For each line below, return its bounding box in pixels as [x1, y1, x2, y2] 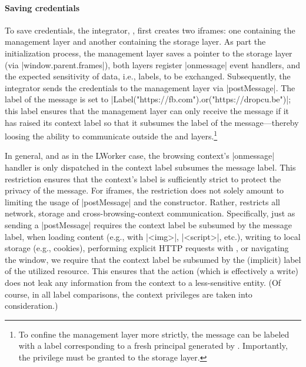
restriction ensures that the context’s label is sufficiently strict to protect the [5, 172, 281, 185]
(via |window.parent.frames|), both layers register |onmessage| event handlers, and [5, 58, 300, 71]
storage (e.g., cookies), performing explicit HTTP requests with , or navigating [5, 242, 289, 254]
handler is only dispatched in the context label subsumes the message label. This [5, 161, 296, 173]
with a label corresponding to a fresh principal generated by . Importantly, [18, 339, 288, 352]
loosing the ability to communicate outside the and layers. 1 [5, 128, 218, 142]
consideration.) [5, 299, 58, 312]
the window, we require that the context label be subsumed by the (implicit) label [5, 253, 301, 265]
